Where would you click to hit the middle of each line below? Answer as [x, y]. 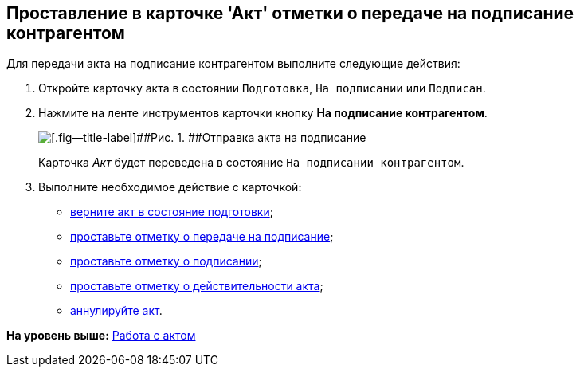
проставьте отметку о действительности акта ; [197, 286]
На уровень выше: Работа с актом [101, 336]
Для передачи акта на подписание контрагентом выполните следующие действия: [233, 64]
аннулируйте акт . [116, 311]
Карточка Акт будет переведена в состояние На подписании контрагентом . [251, 163]
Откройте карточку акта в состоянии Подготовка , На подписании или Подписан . [262, 88]
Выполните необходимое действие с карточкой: [170, 187]
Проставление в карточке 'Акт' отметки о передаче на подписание [290, 13]
